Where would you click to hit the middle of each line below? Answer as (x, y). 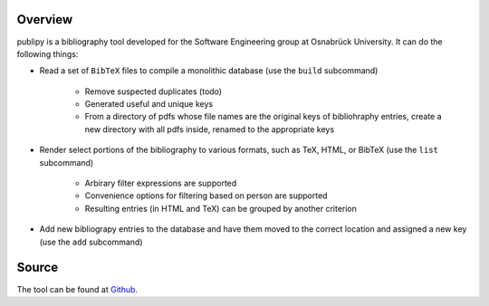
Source (38, 268)
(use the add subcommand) (91, 242)
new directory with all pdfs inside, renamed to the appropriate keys (210, 129)
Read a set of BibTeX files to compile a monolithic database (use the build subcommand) (209, 71)
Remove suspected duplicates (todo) (153, 91)
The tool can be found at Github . (77, 289)
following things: (48, 53)
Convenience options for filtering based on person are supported (206, 196)
